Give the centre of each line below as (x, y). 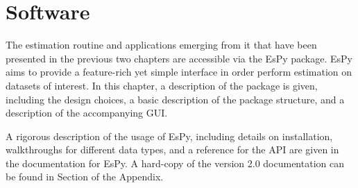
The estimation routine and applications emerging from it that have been (161, 45)
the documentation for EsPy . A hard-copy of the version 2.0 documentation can (175, 163)
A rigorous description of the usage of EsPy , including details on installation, (169, 136)
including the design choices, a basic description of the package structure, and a (175, 99)
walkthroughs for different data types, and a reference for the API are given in (172, 149)
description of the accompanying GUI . (87, 113)
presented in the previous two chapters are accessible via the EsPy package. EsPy (179, 58)
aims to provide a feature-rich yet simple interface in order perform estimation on (179, 72)
